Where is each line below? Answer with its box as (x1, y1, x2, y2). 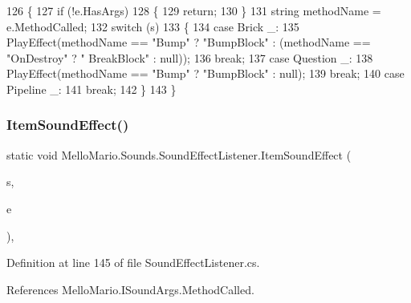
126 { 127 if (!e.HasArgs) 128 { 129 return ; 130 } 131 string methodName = (6, 2, 381, 18)
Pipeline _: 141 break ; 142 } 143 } (6, 80, 177, 97)
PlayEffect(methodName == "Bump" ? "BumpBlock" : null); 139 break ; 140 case (6, 65, 405, 82)
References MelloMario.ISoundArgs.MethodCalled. (6, 281, 254, 297)
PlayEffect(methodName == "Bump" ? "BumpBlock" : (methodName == (6, 34, 371, 50)
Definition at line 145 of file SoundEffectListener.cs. (6, 254, 260, 271)
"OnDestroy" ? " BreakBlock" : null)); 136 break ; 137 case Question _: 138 (6, 49, 373, 66)
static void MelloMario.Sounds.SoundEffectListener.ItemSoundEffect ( (6, 146, 352, 163)
